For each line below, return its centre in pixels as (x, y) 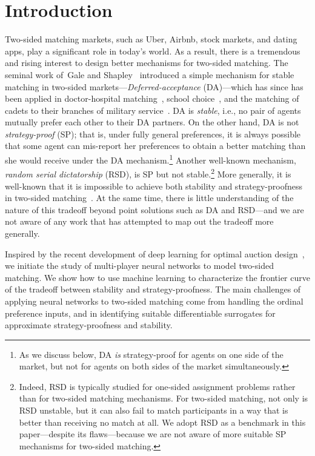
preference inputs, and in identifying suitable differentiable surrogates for (140, 313)
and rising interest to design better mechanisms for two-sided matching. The (147, 63)
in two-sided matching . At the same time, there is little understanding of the (149, 198)
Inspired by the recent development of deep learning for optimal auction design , (155, 253)
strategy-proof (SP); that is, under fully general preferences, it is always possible (153, 134)
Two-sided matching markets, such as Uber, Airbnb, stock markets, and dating (151, 39)
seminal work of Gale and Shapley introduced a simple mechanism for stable (150, 74)
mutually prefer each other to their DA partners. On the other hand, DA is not (152, 122)
